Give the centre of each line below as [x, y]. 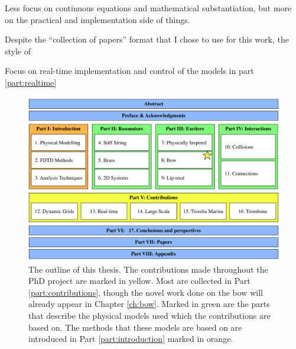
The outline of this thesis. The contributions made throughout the [148, 269]
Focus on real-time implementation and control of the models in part [129, 71]
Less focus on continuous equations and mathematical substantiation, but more [148, 8]
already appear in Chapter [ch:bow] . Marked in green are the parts [149, 304]
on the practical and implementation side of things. [97, 19]
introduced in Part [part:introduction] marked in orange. [131, 339]
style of [18, 51]
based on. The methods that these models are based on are [135, 327]
